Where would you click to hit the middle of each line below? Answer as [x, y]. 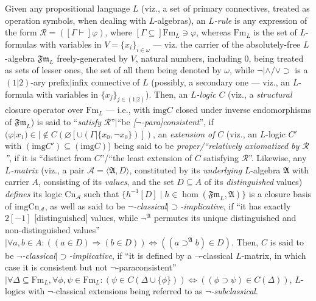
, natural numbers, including [188, 58]
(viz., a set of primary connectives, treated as [226, 8]
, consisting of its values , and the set [106, 182]
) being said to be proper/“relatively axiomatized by [204, 146]
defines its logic [33, 193]
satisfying [221, 158]
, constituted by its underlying [186, 169]
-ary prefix [50, 82]
